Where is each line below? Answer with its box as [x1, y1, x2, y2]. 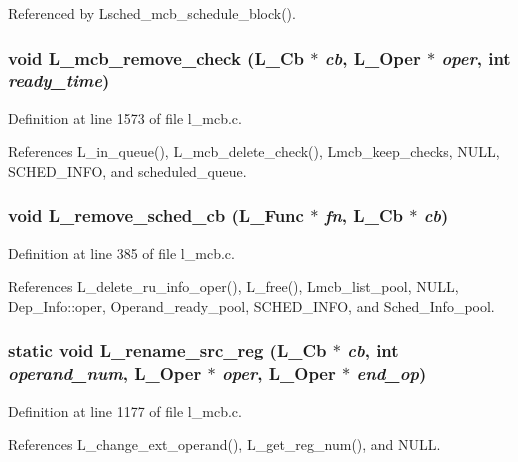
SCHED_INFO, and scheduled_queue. [8, 160, 247, 181]
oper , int [441, 45, 511, 70]
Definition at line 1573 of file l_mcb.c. [8, 107, 242, 128]
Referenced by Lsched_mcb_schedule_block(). [8, 3, 296, 23]
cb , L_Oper [324, 45, 421, 70]
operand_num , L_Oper [8, 361, 202, 386]
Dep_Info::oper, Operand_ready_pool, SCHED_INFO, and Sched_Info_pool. [8, 295, 495, 316]
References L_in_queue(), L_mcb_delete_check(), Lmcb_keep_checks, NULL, [8, 141, 500, 162]
